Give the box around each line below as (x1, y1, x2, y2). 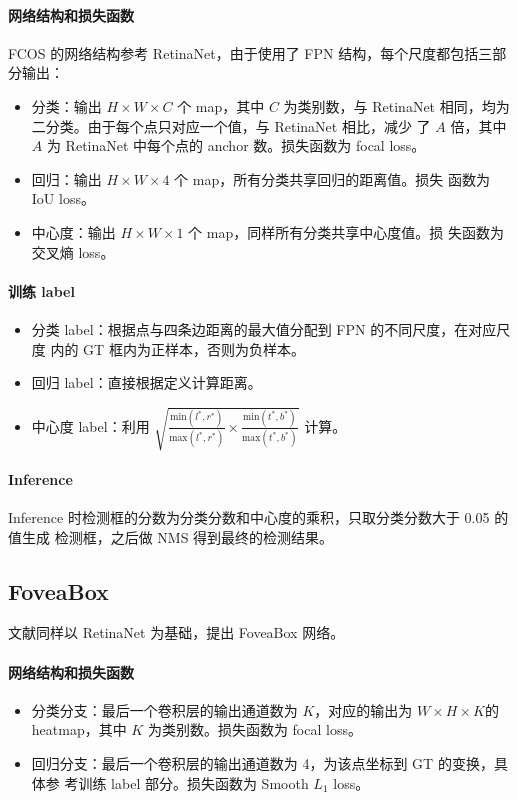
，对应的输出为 (314, 699, 413, 720)
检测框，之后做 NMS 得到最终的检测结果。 (54, 526, 334, 547)
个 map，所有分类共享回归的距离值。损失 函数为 (174, 168, 490, 189)
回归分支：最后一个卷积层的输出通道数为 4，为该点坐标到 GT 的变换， (31, 753, 494, 774)
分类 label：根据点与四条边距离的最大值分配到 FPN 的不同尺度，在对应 (31, 318, 497, 339)
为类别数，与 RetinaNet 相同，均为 (283, 95, 510, 116)
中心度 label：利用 (31, 415, 150, 436)
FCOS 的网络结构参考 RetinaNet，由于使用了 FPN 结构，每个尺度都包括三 (8, 42, 493, 63)
